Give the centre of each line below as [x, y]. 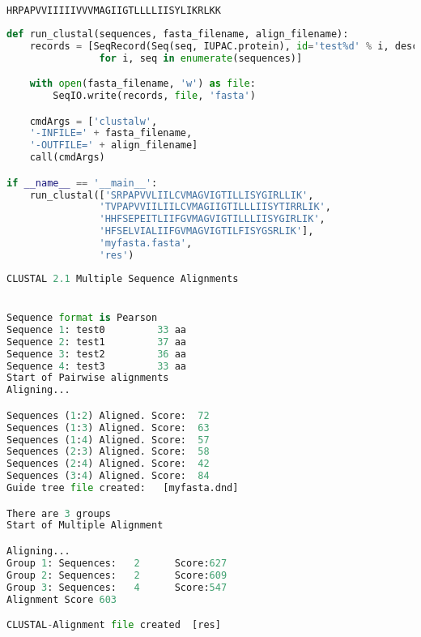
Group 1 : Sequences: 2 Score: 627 [117, 563]
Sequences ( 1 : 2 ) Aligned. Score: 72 [108, 415]
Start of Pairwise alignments [88, 378]
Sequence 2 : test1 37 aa [96, 342]
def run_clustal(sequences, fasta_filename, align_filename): [178, 34]
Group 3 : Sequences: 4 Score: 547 [117, 587]
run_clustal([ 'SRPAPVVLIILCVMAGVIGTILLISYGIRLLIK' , [172, 195]
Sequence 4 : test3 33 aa [96, 366]
